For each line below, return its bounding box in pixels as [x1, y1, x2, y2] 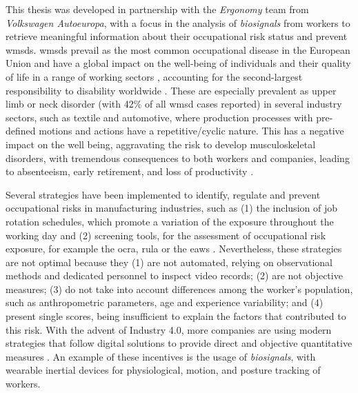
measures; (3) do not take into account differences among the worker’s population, [6, 281, 353, 296]
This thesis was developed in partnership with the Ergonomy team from [6, 2, 309, 16]
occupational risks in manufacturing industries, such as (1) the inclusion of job [6, 201, 337, 215]
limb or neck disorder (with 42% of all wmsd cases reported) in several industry [6, 97, 342, 111]
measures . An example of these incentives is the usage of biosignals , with [6, 349, 316, 363]
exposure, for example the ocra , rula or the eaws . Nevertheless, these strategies [6, 241, 342, 256]
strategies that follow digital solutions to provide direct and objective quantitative [6, 336, 352, 350]
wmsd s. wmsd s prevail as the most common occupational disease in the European [6, 42, 350, 57]
